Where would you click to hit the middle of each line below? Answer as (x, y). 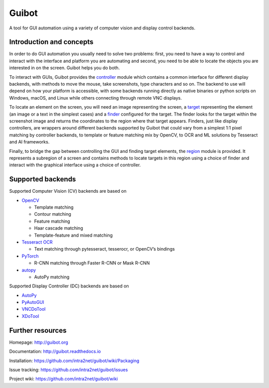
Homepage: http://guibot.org (39, 342)
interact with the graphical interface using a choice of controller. (75, 165)
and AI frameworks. (29, 142)
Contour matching (53, 214)
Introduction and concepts (51, 42)
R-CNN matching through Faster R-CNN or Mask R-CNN (92, 263)
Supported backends (43, 179)
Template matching (54, 207)
